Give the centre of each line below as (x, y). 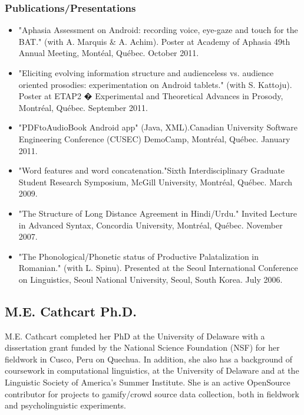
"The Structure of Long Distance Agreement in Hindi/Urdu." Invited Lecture (158, 213)
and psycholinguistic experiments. (66, 405)
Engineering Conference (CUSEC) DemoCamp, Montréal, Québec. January (154, 138)
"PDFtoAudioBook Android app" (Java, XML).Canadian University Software (158, 127)
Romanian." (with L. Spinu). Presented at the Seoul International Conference (158, 268)
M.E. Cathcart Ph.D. (71, 311)
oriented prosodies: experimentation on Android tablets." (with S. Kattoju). (155, 84)
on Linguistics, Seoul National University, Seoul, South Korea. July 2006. (151, 279)
